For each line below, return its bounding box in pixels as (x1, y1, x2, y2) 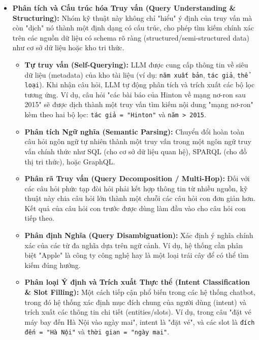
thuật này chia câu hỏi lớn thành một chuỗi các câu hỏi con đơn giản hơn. (24, 193, 255, 203)
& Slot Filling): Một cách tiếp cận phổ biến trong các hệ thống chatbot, (24, 287, 255, 297)
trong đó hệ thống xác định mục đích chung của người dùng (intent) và (24, 296, 246, 307)
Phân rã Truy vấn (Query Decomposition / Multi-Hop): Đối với (24, 173, 250, 184)
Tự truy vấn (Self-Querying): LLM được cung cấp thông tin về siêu (24, 59, 248, 70)
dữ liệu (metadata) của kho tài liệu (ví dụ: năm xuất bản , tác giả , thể (24, 69, 248, 80)
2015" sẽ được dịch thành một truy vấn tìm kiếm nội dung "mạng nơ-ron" (24, 99, 253, 110)
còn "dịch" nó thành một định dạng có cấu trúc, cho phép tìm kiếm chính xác (12, 22, 254, 33)
